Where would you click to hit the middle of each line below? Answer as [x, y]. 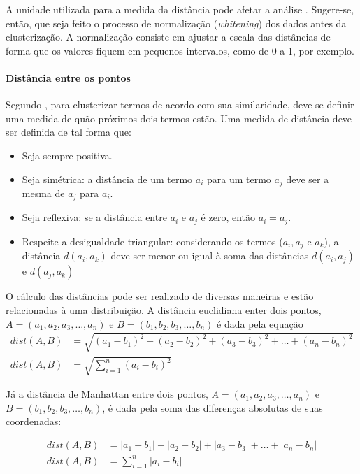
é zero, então [228, 217]
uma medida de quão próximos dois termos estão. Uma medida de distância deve [179, 118]
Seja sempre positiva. [67, 155]
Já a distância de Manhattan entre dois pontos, [107, 394]
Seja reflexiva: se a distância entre [94, 217]
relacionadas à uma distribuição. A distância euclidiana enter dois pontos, [164, 309]
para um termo [239, 179]
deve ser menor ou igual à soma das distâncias [210, 256]
